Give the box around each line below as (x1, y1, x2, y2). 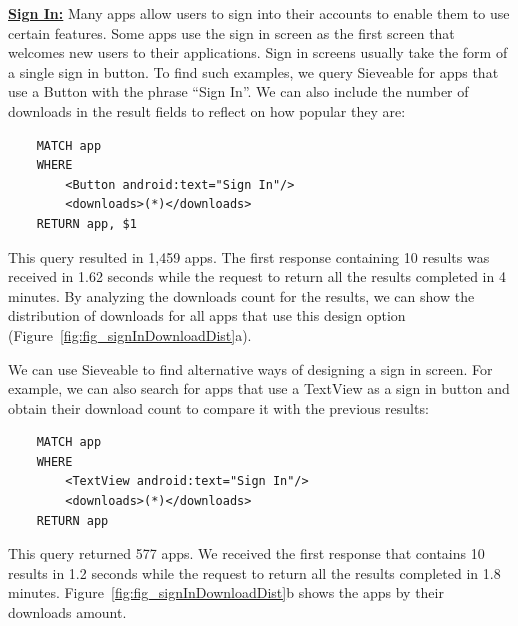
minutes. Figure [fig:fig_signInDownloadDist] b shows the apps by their (8, 582, 444, 603)
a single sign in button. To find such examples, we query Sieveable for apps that (8, 61, 499, 82)
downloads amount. (8, 602, 127, 623)
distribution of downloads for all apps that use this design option (8, 305, 406, 326)
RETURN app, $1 (36, 216, 137, 231)
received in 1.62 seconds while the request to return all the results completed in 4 (8, 266, 506, 287)
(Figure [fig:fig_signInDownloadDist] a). (8, 324, 252, 345)
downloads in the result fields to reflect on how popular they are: (8, 100, 406, 121)
